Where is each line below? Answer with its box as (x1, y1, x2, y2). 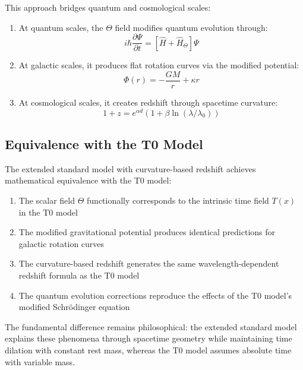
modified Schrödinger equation (18, 301, 130, 313)
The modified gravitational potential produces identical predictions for (18, 226, 276, 238)
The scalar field (18, 194, 75, 206)
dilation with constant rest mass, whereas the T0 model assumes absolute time (5, 343, 292, 356)
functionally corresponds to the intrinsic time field (87, 194, 269, 206)
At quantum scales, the (18, 21, 103, 33)
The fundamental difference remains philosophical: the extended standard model (5, 320, 297, 333)
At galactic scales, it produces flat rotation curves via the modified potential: (18, 59, 299, 71)
